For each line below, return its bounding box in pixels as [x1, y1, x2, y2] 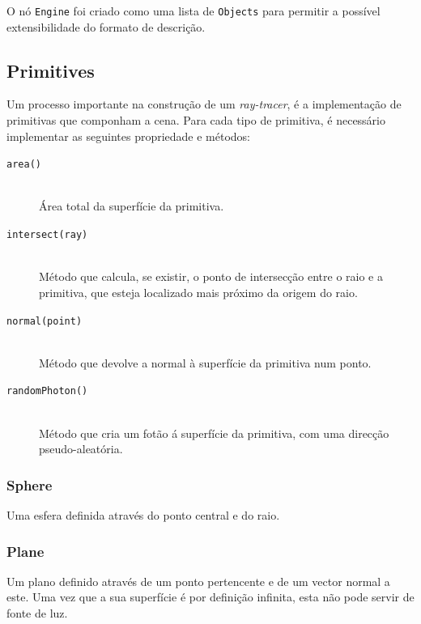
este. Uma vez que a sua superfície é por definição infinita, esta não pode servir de [6, 588, 415, 605]
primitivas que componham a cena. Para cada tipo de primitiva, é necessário [6, 112, 386, 129]
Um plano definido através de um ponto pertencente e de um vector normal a [6, 572, 390, 589]
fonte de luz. [6, 605, 68, 622]
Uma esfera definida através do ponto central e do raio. [6, 507, 280, 524]
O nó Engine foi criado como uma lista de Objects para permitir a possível [6, 2, 381, 19]
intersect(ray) [6, 229, 88, 241]
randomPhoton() [6, 385, 88, 397]
